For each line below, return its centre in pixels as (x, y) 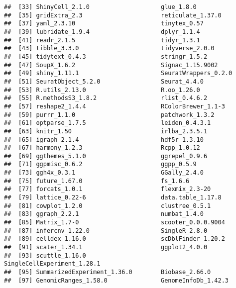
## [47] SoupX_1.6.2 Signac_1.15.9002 (111, 65)
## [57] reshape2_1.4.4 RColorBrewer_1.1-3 (115, 106)
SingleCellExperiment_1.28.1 (52, 264)
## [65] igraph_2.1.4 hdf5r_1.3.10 (104, 140)
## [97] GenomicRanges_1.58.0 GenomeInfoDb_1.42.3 (117, 280)
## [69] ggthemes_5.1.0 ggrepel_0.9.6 (106, 156)
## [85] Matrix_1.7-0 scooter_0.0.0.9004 (115, 223)
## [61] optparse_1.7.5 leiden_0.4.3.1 (108, 123)
